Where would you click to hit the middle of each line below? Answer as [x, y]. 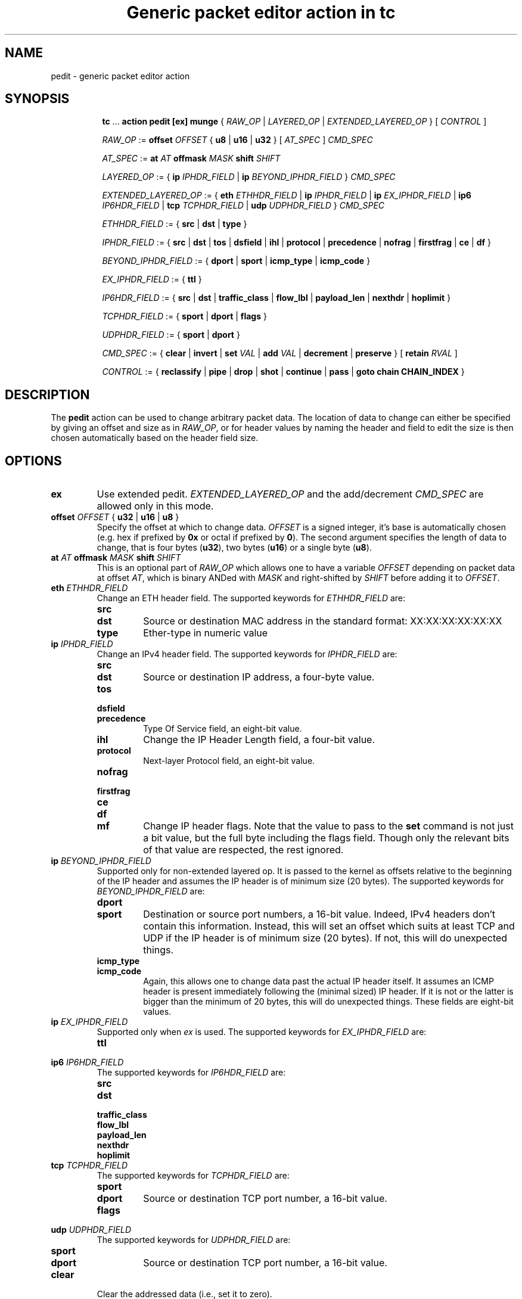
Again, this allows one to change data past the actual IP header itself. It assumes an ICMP [319, 981]
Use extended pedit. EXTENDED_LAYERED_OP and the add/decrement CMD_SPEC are [290, 494]
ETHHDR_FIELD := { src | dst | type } [175, 224]
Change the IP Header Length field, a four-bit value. [259, 740]
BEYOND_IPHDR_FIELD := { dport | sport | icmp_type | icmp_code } [236, 261]
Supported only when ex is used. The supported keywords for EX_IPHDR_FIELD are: [262, 1032]
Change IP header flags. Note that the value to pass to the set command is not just [328, 826]
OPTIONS [33, 461]
